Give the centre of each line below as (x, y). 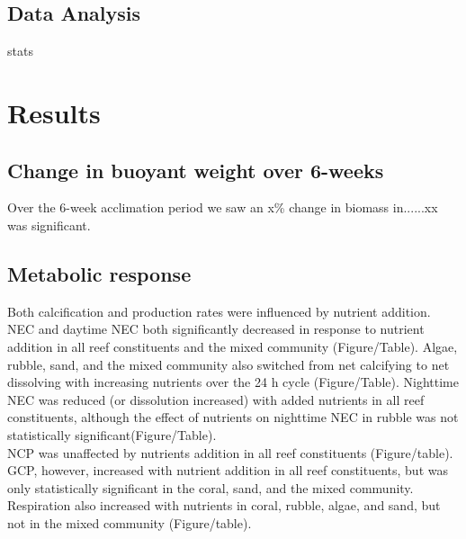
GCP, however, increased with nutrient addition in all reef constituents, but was (228, 470)
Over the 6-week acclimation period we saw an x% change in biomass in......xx (223, 207)
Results (54, 112)
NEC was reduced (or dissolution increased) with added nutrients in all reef (216, 399)
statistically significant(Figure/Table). (112, 434)
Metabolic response (99, 273)
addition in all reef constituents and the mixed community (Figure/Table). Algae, (233, 346)
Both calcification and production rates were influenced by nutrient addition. (219, 311)
